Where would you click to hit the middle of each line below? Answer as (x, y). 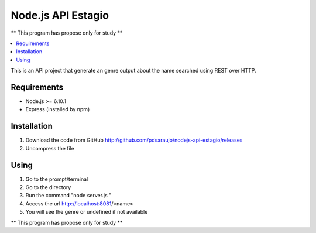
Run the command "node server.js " (68, 196)
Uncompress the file (50, 148)
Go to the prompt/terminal (57, 179)
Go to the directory (48, 187)
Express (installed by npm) (58, 109)
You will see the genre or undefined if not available (87, 212)
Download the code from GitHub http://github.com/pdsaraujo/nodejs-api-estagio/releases (134, 140)
